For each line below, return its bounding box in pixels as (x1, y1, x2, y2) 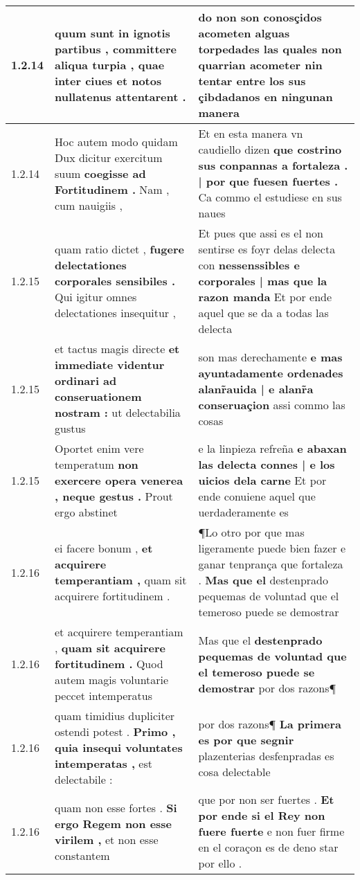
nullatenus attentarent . (55, 89, 186, 105)
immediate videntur (55, 357, 165, 372)
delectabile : (55, 771, 113, 787)
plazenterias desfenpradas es (198, 747, 334, 764)
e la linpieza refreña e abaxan (198, 440, 347, 456)
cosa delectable (198, 763, 271, 780)
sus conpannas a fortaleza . (198, 157, 348, 173)
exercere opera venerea (55, 472, 183, 488)
